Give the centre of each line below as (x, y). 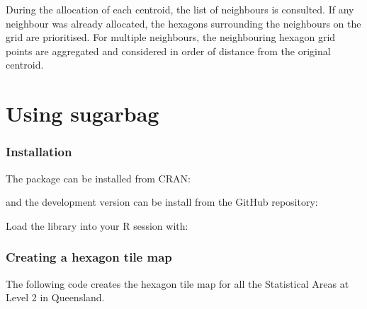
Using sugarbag (83, 113)
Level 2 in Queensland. (55, 297)
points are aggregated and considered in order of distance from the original (168, 51)
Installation (39, 152)
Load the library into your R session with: (97, 225)
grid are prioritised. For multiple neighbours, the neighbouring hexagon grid (171, 37)
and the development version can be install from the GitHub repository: (162, 202)
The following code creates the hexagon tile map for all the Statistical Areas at (177, 283)
